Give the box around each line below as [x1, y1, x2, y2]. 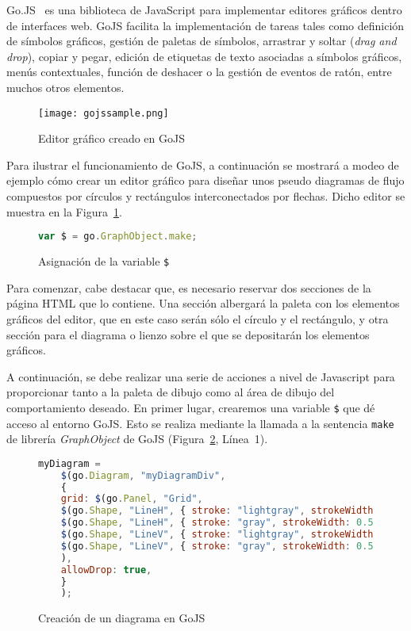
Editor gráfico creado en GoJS [38, 130, 185, 147]
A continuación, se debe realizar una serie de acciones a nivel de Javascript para [6, 368, 395, 384]
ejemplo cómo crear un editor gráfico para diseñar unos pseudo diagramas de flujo [6, 172, 405, 189]
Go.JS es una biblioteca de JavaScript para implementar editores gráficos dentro [6, 2, 402, 17]
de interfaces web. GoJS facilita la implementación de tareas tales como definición [6, 17, 405, 33]
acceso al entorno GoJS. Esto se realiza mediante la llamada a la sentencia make [6, 415, 394, 431]
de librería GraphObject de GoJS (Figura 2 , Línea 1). [6, 430, 268, 447]
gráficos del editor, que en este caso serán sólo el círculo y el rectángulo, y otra [6, 310, 389, 327]
